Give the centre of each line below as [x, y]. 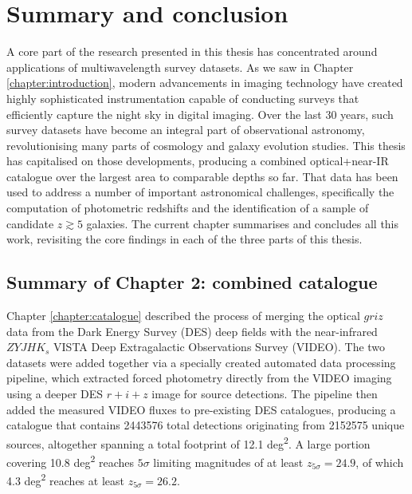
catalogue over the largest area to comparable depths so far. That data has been [202, 176]
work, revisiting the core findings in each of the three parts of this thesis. [184, 239]
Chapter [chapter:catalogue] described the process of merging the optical [183, 316]
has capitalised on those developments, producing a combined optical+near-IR [198, 161]
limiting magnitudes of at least [228, 462]
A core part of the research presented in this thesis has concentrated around [192, 51]
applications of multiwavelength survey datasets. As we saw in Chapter [180, 67]
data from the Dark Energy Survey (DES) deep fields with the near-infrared [192, 331]
